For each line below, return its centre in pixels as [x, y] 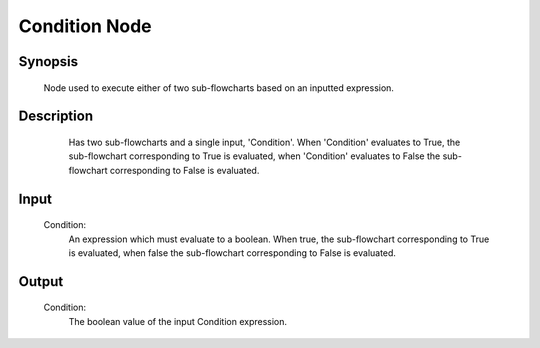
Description [56, 116]
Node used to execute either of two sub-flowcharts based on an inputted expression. [219, 87]
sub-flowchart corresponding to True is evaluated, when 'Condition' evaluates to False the [254, 156]
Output [41, 281]
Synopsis [48, 61]
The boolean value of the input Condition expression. [178, 321]
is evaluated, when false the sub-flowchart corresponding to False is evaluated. [232, 252]
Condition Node [85, 26]
